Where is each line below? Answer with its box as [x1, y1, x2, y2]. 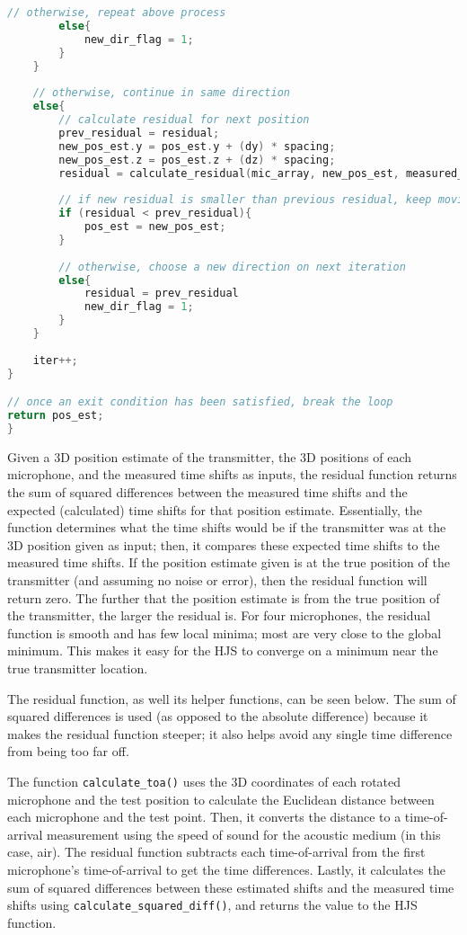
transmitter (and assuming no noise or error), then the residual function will [7, 570, 427, 589]
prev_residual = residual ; [58, 126, 220, 139]
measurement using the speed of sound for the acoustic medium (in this [47, 824, 441, 843]
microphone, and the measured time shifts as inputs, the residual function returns [7, 465, 457, 484]
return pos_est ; [7, 409, 104, 423]
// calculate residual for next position [58, 113, 310, 126]
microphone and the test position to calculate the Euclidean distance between [7, 789, 435, 808]
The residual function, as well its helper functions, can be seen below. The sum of [7, 689, 456, 708]
